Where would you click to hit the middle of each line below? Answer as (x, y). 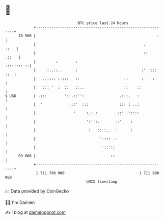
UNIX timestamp (102, 182)
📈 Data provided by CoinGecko (37, 191)
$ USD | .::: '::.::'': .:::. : (72, 96)
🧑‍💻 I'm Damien (20, 202)
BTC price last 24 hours (103, 23)
